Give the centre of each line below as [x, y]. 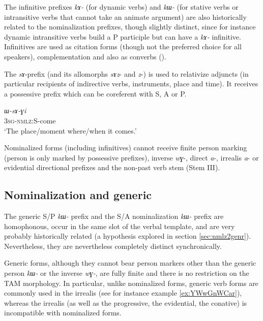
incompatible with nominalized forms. [63, 313]
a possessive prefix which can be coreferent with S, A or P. [95, 93]
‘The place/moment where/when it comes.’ [70, 130]
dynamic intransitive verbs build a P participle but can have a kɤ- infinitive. [123, 36]
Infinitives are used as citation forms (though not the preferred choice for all [123, 46]
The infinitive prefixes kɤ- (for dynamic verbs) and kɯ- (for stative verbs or [121, 7]
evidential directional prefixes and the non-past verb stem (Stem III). [112, 167]
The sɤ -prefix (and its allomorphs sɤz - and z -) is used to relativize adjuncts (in [126, 73]
